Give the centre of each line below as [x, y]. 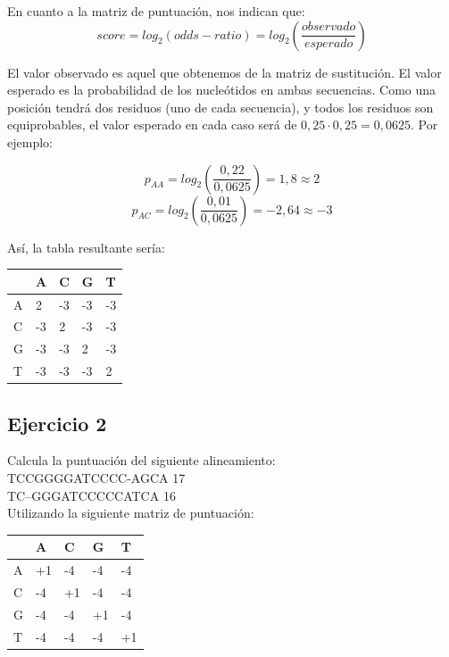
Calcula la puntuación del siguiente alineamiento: [141, 460]
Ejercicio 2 [57, 423]
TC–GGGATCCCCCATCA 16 [91, 495]
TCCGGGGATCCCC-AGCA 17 [96, 477]
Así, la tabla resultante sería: [86, 247]
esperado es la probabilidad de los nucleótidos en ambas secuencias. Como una [222, 90]
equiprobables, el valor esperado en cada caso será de [152, 125]
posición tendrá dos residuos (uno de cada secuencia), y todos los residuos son [220, 107]
